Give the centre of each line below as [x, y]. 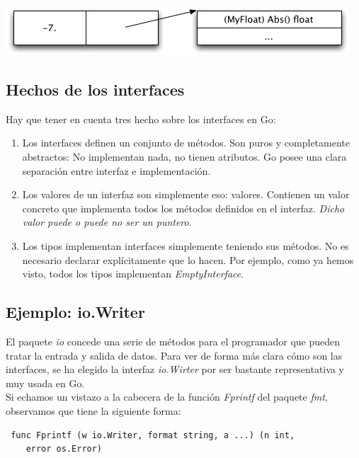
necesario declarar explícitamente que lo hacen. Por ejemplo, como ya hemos [188, 259]
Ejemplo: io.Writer [75, 312]
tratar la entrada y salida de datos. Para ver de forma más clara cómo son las [174, 355]
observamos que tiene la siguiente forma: [93, 410]
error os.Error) [64, 449]
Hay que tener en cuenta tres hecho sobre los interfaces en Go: [141, 119]
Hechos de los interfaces [95, 89]
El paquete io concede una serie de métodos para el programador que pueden [173, 341]
